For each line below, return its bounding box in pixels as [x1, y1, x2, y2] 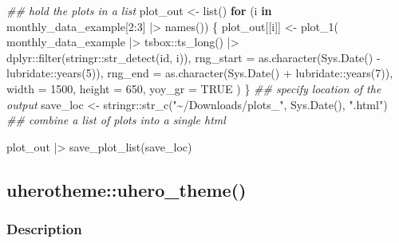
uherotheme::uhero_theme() [6, 177, 247, 202]
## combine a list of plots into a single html [6, 112, 226, 128]
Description [6, 219, 82, 239]
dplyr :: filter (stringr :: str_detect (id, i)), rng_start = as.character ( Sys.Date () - [6, 49, 381, 65]
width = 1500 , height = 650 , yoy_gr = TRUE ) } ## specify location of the [6, 80, 381, 96]
